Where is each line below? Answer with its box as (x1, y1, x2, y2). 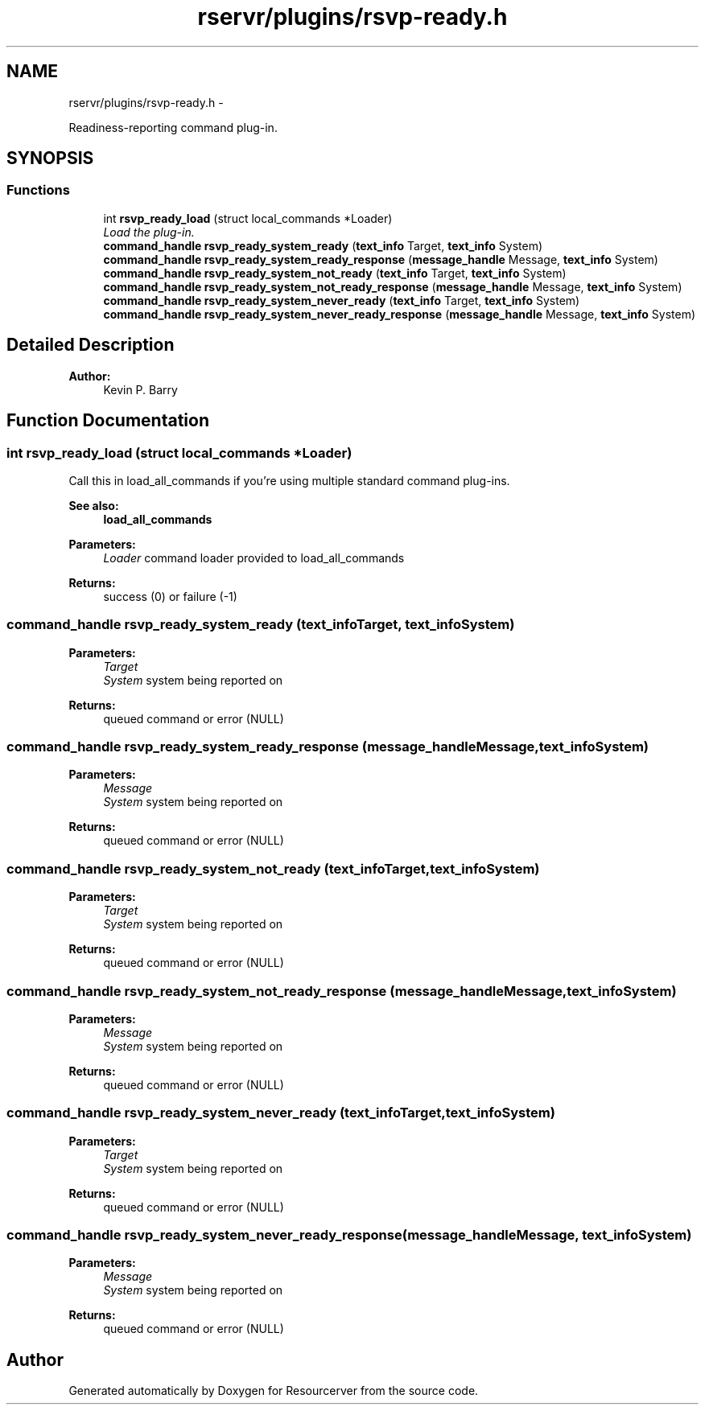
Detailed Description (6, 335, 175, 356)
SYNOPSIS (6, 148, 94, 169)
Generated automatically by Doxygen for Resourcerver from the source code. (68, 1384, 479, 1398)
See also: (68, 498, 119, 512)
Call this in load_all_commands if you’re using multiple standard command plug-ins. (68, 473, 510, 487)
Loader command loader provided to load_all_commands (103, 550, 405, 565)
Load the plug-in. (103, 224, 195, 239)
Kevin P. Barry (103, 382, 178, 397)
